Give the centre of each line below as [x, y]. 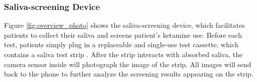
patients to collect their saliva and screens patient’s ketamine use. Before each [123, 35]
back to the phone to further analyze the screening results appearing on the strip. [129, 74]
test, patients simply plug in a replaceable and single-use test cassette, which [121, 44]
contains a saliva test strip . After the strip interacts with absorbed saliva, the [123, 54]
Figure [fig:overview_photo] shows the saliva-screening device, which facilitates [125, 25]
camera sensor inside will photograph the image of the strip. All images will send [128, 64]
